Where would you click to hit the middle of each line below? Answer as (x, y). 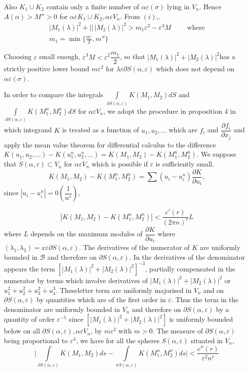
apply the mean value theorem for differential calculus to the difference (110, 144)
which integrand (28, 130)
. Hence (210, 6)
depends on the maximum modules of (86, 234)
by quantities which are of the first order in (101, 300)
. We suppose (217, 154)
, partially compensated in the (190, 268)
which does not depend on (195, 69)
